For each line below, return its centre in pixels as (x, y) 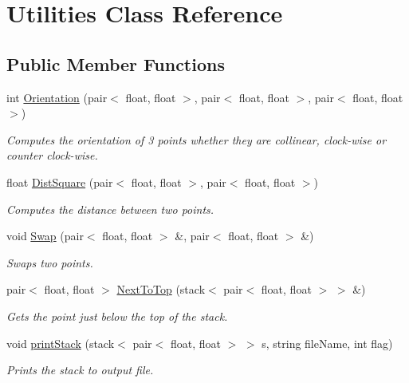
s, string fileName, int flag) (327, 343)
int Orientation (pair (57, 97)
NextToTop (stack (161, 289)
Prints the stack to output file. (80, 370)
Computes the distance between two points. (110, 209)
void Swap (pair (45, 236)
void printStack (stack (61, 343)
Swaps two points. (50, 262)
